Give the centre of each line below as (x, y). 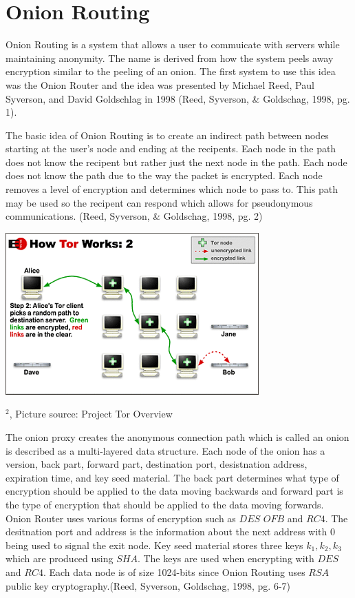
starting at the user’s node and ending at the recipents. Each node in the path (171, 148)
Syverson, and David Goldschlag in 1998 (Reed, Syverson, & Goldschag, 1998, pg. (178, 98)
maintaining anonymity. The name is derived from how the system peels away (170, 58)
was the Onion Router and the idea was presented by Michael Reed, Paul (160, 84)
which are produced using (60, 558)
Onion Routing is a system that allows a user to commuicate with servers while (173, 44)
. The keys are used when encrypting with (226, 558)
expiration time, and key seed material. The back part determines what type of (172, 477)
